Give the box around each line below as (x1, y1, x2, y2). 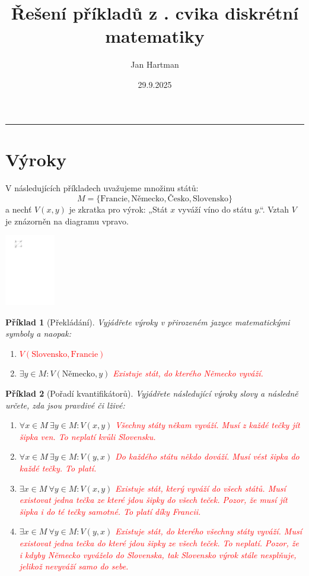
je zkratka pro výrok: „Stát (69, 203, 168, 216)
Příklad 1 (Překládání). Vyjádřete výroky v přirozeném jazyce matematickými (5, 315, 290, 328)
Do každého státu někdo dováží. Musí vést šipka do (115, 450, 300, 463)
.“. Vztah (259, 203, 289, 216)
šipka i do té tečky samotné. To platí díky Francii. (19, 505, 201, 517)
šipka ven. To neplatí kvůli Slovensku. (19, 430, 156, 442)
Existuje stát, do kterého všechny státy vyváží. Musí (115, 525, 302, 537)
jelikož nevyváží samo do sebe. (19, 560, 129, 572)
